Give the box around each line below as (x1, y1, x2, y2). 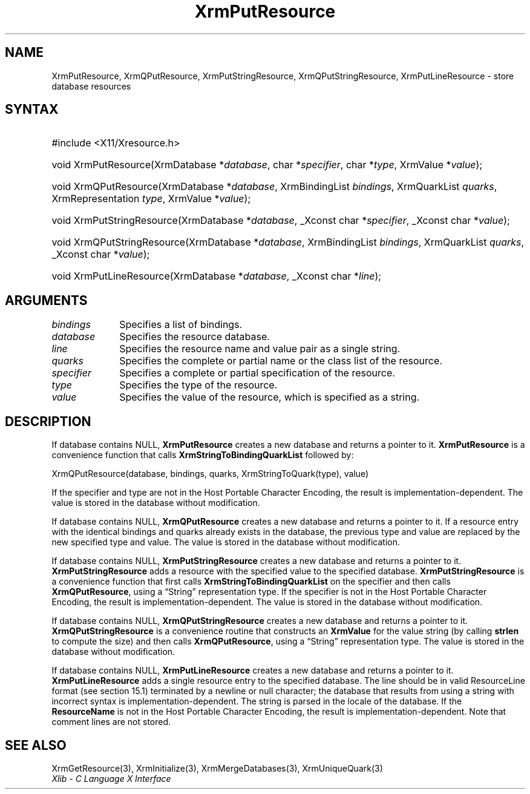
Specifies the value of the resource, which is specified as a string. (119, 391, 420, 404)
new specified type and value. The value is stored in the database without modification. (51, 537, 401, 548)
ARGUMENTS (5, 292, 88, 308)
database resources (51, 80, 131, 91)
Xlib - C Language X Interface (51, 773, 171, 784)
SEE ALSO (5, 737, 67, 753)
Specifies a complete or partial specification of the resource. (119, 367, 395, 379)
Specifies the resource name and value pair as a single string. (119, 343, 401, 355)
